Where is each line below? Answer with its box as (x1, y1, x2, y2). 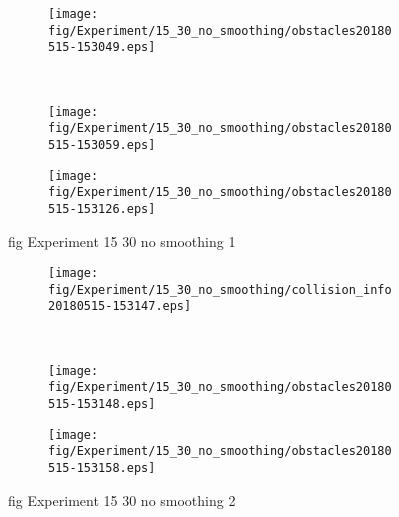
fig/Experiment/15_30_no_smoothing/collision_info (48, 282, 392, 297)
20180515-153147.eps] (48, 299, 192, 314)
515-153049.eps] (48, 40, 156, 55)
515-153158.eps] (48, 460, 156, 475)
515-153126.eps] (48, 201, 156, 216)
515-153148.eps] (48, 396, 156, 411)
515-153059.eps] (48, 137, 156, 152)
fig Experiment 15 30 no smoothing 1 (8, 230, 236, 251)
